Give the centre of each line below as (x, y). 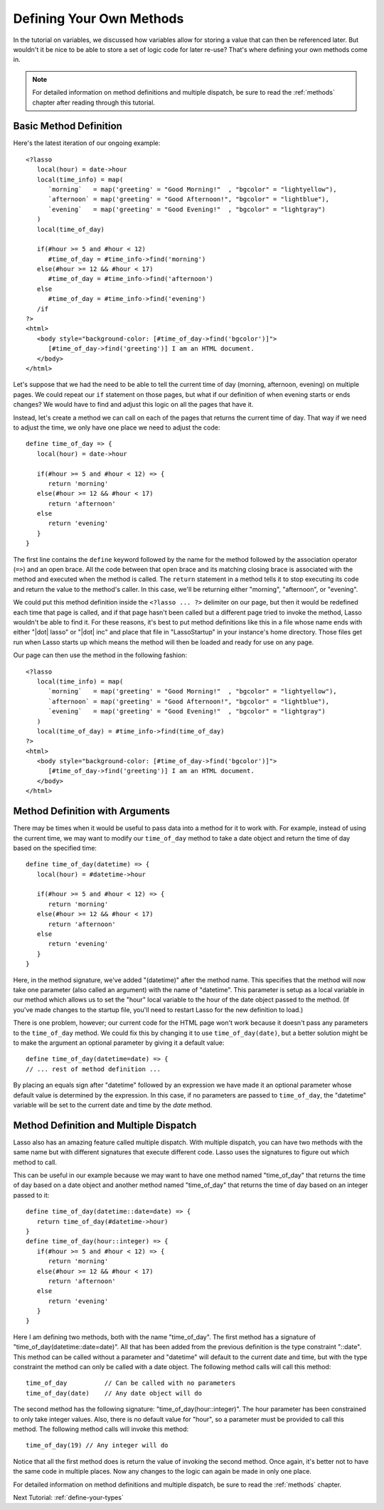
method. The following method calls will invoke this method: (101, 1429)
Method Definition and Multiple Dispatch (105, 1125)
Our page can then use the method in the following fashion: (100, 655)
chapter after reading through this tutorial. (94, 102)
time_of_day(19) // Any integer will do (97, 1445)
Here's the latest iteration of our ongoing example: (87, 143)
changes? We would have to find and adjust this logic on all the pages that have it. (133, 405)
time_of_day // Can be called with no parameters (131, 1383)
